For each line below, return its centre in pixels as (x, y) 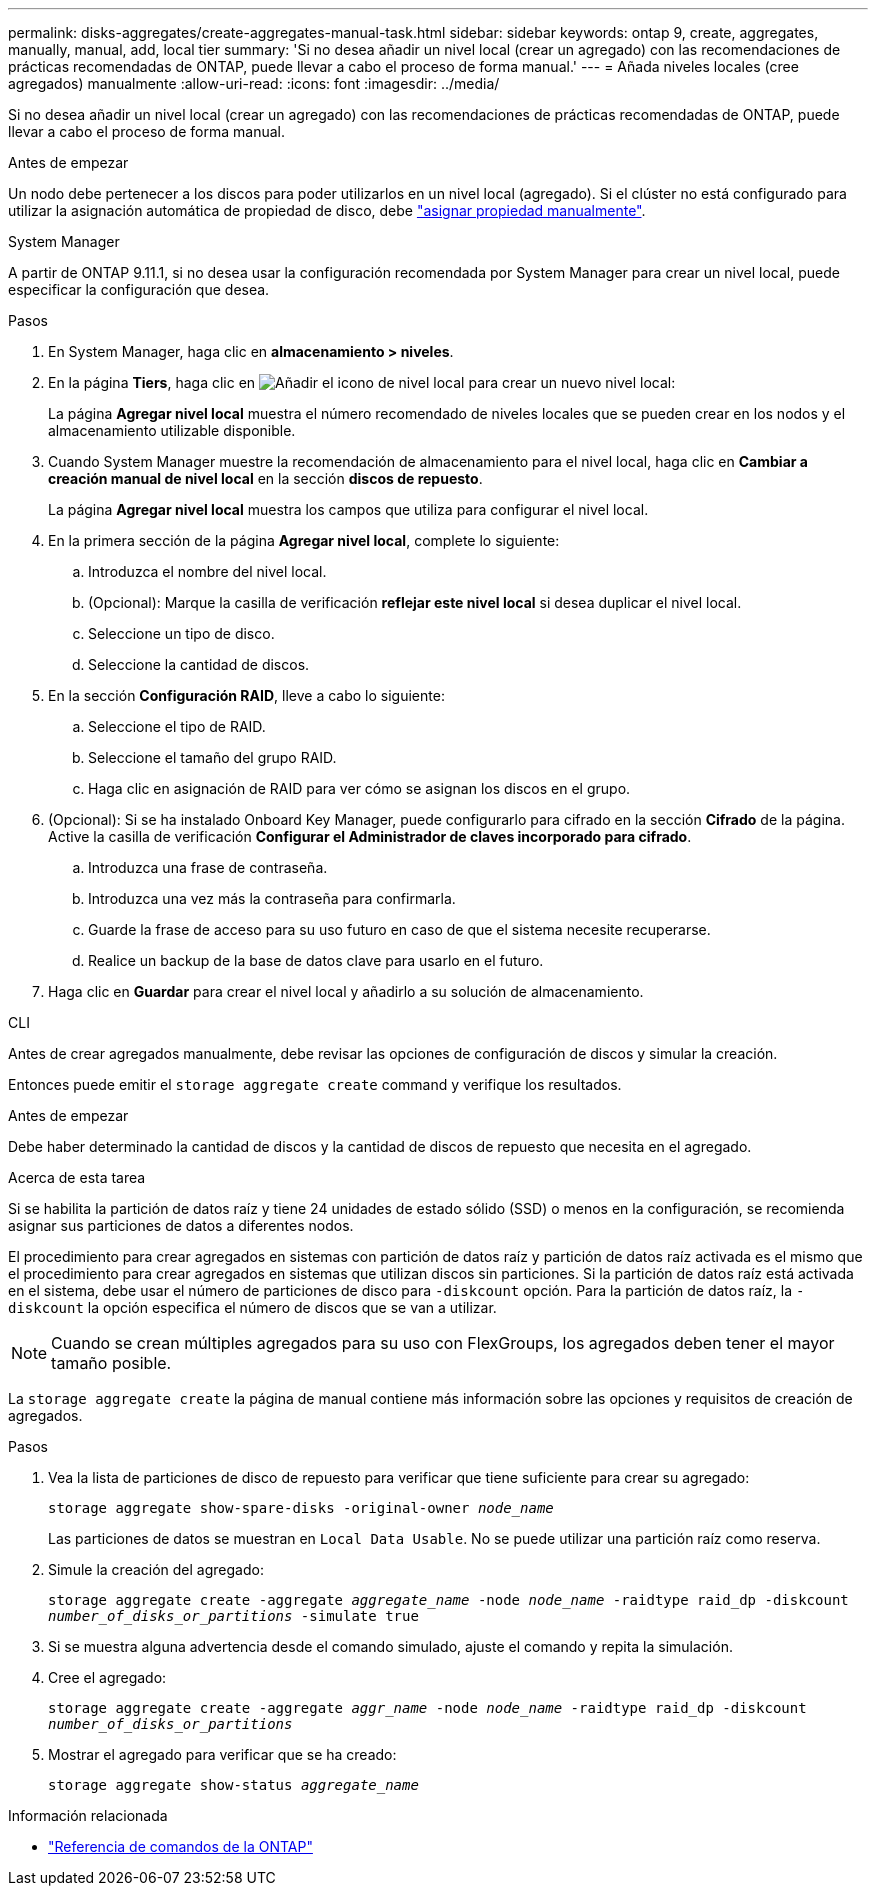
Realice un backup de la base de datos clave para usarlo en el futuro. (316, 960)
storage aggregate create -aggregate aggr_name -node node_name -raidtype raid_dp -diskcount (427, 1708)
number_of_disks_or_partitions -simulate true (233, 1616)
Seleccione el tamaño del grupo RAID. (212, 757)
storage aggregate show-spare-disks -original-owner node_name (301, 1508)
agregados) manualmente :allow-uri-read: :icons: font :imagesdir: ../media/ (254, 83)
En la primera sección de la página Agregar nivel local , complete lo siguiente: (304, 540)
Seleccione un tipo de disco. (181, 633)
